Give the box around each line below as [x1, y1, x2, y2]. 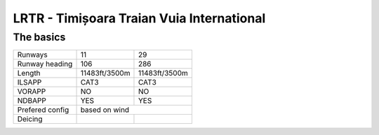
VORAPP [17, 87, 46, 97]
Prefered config [17, 105, 69, 115]
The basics [13, 31, 66, 43]
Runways [17, 50, 48, 59]
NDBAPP [17, 96, 47, 106]
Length [17, 69, 41, 78]
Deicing [17, 114, 43, 124]
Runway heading [17, 59, 73, 69]
